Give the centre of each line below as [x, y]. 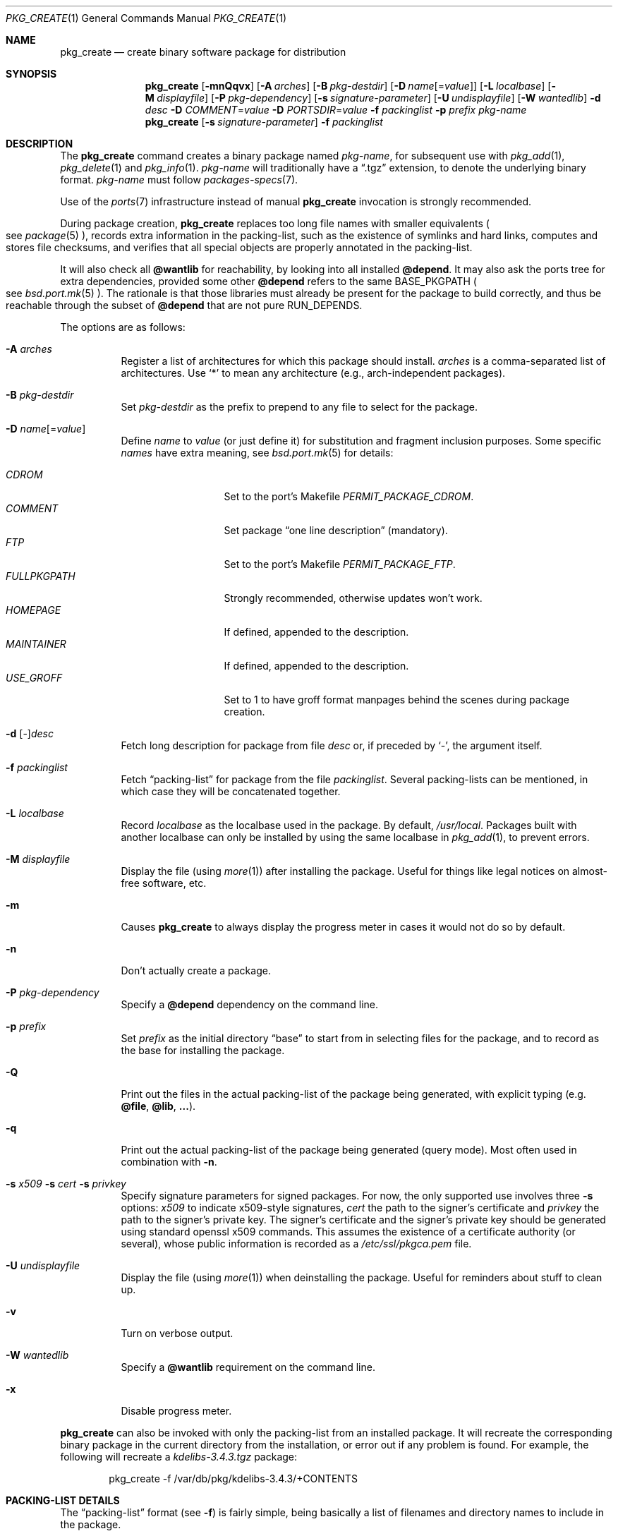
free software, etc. [164, 883]
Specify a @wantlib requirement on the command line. [248, 1367]
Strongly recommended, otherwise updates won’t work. [353, 598]
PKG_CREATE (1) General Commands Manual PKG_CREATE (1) [146, 18]
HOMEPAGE [34, 610]
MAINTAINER [36, 644]
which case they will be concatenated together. [231, 791]
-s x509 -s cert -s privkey [66, 1184]
